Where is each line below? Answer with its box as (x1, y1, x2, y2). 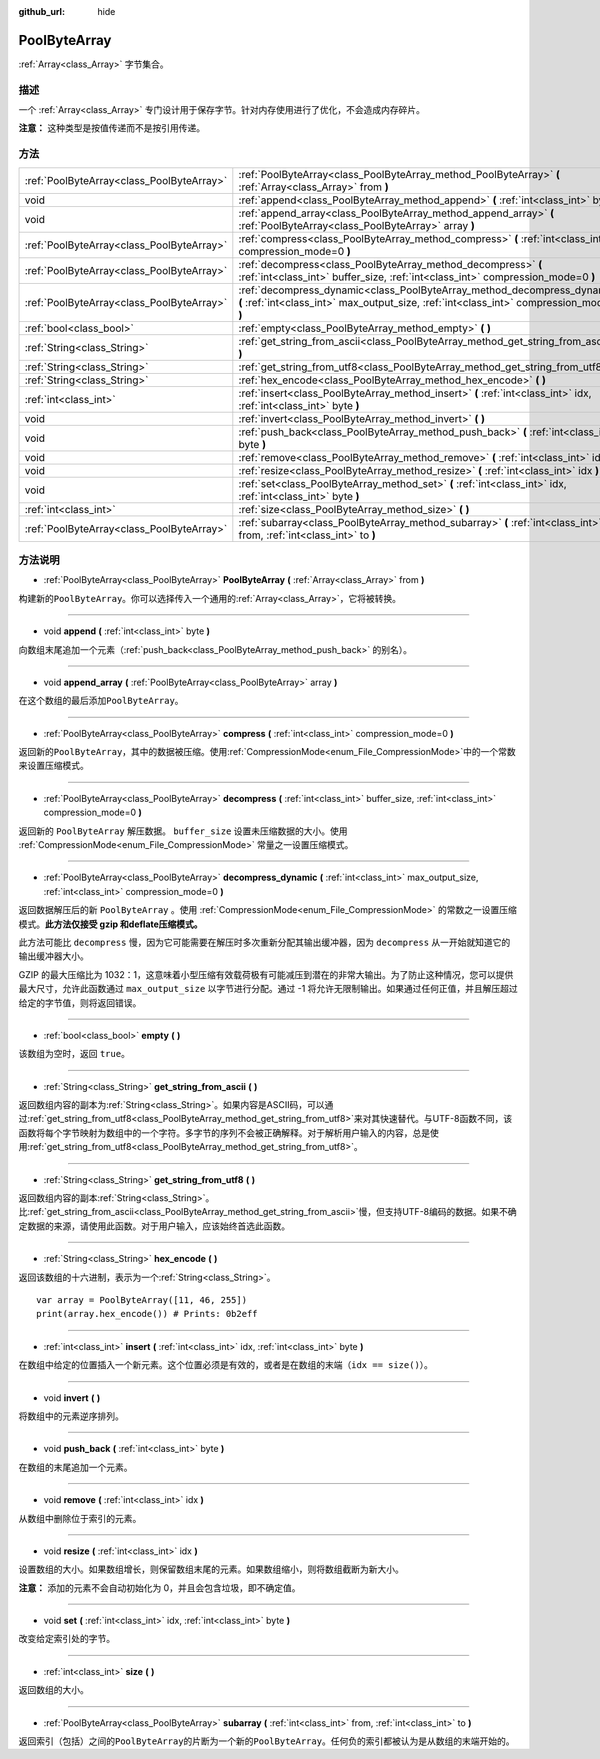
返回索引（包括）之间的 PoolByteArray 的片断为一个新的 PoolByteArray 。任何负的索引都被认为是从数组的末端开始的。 (18, 1735, 515, 1747)
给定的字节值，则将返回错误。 (18, 996, 142, 1009)
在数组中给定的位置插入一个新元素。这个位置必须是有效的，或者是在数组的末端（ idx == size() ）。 (18, 1359, 434, 1371)
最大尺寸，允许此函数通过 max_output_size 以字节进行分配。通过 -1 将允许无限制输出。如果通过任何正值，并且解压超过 (18, 983, 519, 995)
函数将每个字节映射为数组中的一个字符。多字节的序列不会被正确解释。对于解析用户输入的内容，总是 (18, 1126, 430, 1139)
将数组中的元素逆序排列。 (18, 1410, 124, 1422)
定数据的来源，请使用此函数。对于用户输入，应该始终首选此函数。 (18, 1220, 290, 1232)
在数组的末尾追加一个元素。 (18, 1461, 133, 1473)
